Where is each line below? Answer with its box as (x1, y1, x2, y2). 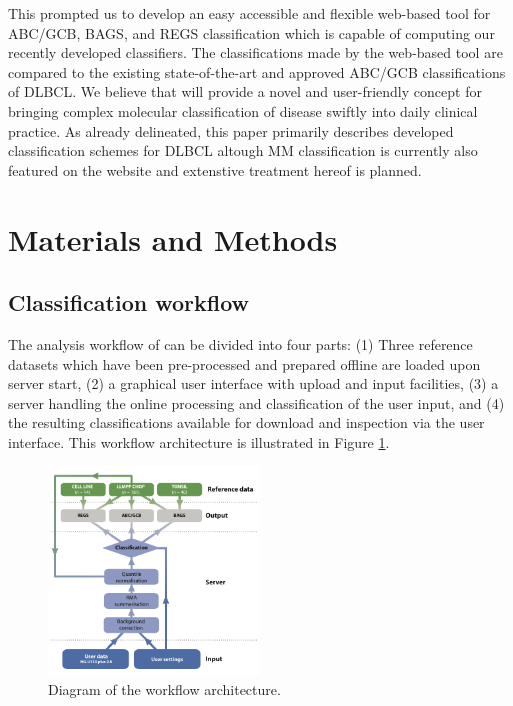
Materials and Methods (8, 218, 338, 259)
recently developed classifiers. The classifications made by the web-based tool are (8, 42, 503, 63)
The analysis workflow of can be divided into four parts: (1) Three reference (8, 333, 473, 354)
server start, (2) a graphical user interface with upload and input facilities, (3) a (8, 373, 499, 394)
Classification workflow (8, 287, 249, 318)
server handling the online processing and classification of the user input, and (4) (8, 392, 505, 413)
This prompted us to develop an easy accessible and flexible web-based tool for (8, 3, 491, 23)
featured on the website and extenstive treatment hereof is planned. (8, 159, 422, 180)
